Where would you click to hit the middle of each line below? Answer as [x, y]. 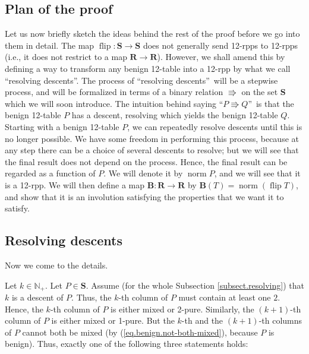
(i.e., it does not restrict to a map [66, 57]
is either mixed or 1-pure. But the [113, 320]
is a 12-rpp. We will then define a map [75, 184]
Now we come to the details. [56, 265]
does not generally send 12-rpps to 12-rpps [220, 45]
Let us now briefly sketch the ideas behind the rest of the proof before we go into [152, 34]
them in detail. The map [50, 45]
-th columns [280, 320]
